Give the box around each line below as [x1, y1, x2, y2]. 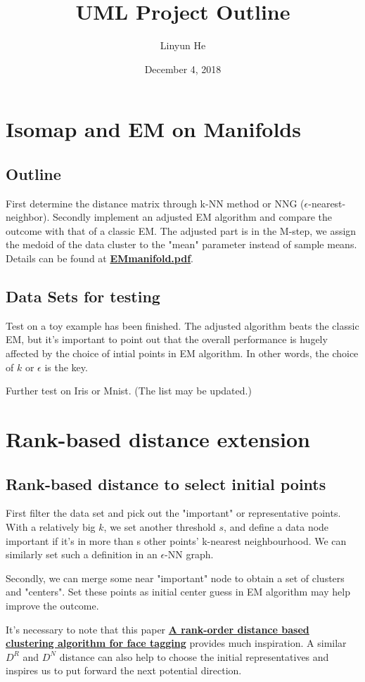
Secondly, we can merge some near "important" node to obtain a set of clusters [6, 570, 345, 585]
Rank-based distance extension [6, 425, 310, 453]
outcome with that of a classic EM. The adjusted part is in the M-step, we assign [6, 223, 357, 238]
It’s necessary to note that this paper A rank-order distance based [6, 622, 309, 636]
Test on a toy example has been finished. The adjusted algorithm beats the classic [6, 318, 359, 333]
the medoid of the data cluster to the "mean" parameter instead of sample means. [6, 237, 357, 252]
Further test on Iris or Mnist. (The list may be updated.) [6, 383, 252, 398]
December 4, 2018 [144, 61, 222, 76]
